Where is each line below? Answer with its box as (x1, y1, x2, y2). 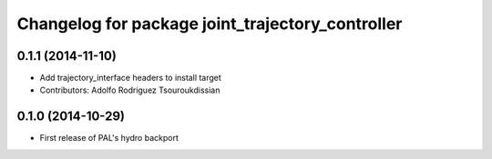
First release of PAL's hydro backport (39, 133, 179, 144)
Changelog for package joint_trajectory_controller (16, 14, 403, 34)
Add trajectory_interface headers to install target (39, 73, 222, 84)
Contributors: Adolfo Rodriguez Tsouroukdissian (39, 84, 220, 95)
